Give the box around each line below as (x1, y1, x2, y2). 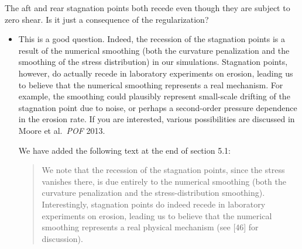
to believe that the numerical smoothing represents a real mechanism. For (18, 78, 283, 91)
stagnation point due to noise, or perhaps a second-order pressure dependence (18, 101, 297, 113)
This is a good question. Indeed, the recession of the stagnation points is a (18, 33, 286, 45)
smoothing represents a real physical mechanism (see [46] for (42, 221, 259, 233)
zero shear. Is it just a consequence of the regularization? (5, 13, 209, 25)
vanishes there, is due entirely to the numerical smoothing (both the (42, 175, 286, 187)
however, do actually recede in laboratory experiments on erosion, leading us (18, 67, 293, 79)
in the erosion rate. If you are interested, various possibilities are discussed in (18, 113, 295, 125)
